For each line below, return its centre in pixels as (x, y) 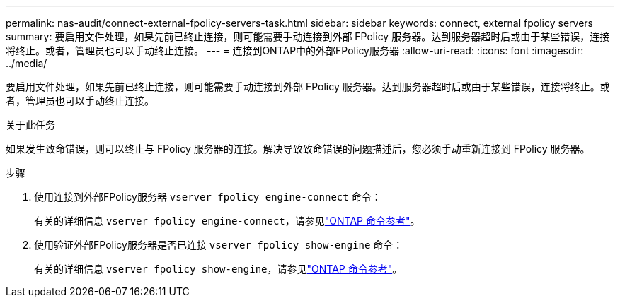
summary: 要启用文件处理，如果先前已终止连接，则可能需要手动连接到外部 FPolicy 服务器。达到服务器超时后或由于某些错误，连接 (308, 36)
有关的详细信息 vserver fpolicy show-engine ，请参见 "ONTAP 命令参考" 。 (218, 269)
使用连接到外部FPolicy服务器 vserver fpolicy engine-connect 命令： (208, 197)
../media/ (27, 63)
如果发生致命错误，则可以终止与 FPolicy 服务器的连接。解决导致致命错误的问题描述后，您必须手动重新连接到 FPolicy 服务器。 (298, 149)
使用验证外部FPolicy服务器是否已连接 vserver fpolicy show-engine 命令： (219, 245)
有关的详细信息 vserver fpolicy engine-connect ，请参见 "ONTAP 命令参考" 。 (227, 221)
